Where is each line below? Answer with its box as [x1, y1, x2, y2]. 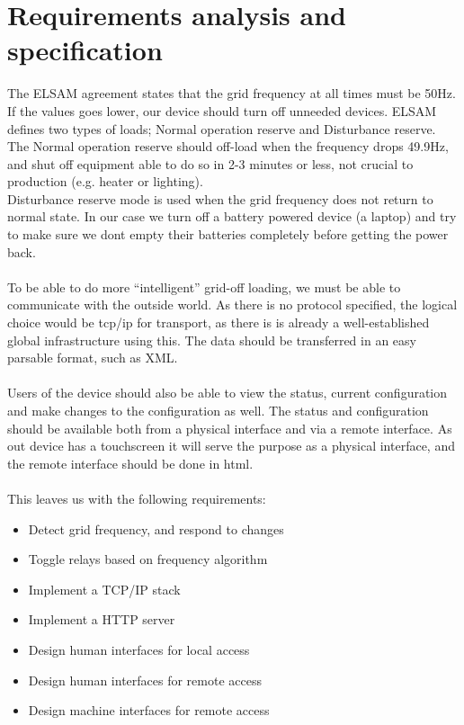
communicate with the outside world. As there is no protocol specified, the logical [7, 295, 458, 314]
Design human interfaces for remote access [28, 670, 262, 689]
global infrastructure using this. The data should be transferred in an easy [7, 330, 416, 349]
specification [7, 31, 163, 68]
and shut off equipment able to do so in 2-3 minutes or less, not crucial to [7, 154, 414, 173]
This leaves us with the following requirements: [7, 488, 266, 507]
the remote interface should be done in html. [7, 453, 254, 472]
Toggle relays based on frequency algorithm [28, 550, 268, 568]
